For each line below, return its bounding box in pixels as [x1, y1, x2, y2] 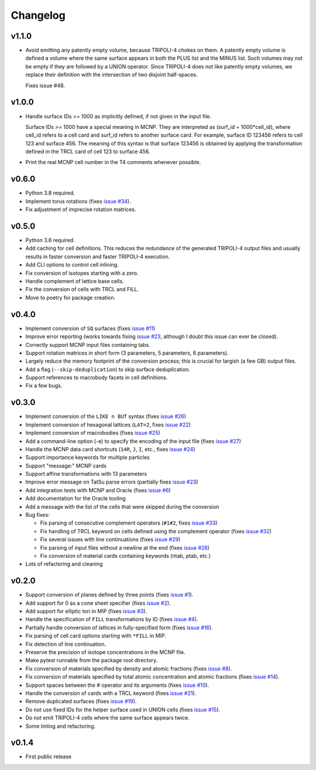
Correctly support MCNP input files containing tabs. [25, 341, 150, 348]
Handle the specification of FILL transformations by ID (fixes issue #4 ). [25, 616, 198, 623]
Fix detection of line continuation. [25, 640, 107, 648]
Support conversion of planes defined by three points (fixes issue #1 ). [25, 591, 194, 598]
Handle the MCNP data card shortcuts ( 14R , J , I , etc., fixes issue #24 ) [25, 445, 195, 452]
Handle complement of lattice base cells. [25, 278, 124, 285]
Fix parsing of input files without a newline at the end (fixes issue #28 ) [40, 544, 210, 551]
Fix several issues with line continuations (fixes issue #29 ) [40, 536, 181, 543]
